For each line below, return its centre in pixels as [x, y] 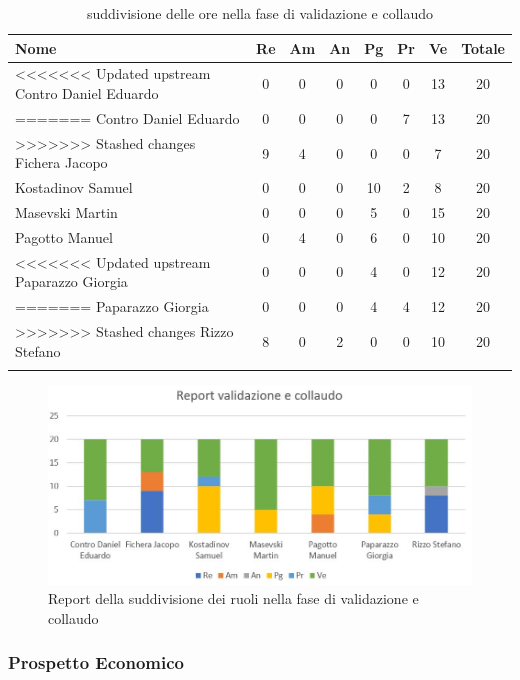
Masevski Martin [66, 212]
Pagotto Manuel [64, 236]
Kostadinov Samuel [74, 187]
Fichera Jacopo [61, 162]
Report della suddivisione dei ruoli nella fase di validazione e [233, 598]
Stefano [38, 350]
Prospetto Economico [96, 662]
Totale [483, 47]
